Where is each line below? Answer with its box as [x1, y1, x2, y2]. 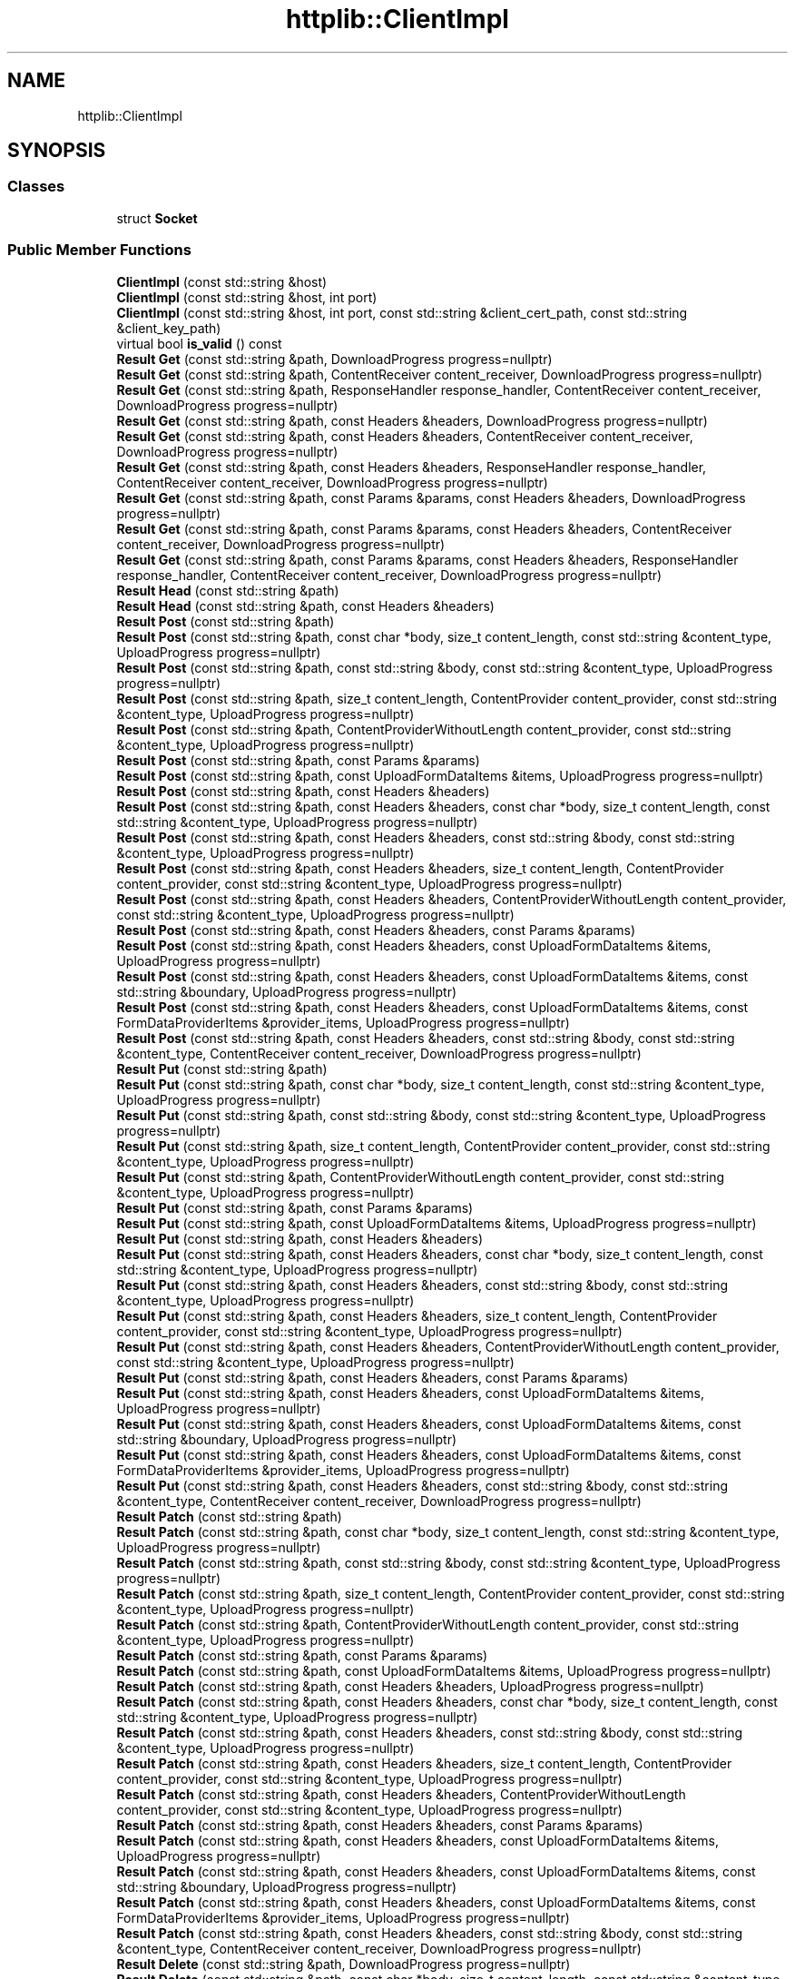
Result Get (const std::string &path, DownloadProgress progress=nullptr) [116, 350, 553, 367]
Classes [7, 177, 65, 196]
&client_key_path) [116, 320, 221, 336]
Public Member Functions [7, 241, 191, 260]
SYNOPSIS [7, 139, 106, 162]
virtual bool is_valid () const [116, 335, 282, 351]
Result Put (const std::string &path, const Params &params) [116, 1199, 474, 1216]
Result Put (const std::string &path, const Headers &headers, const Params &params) [116, 1369, 629, 1385]
